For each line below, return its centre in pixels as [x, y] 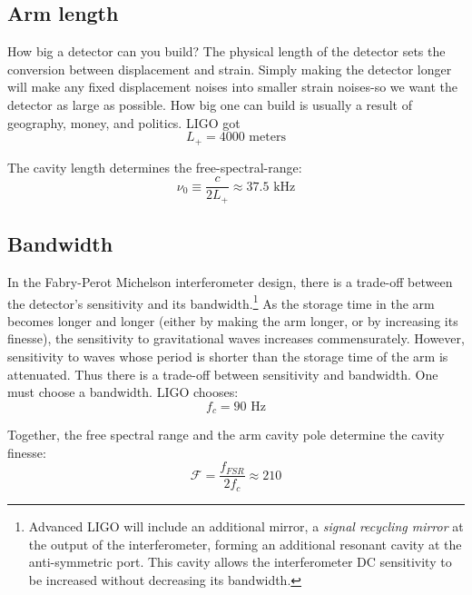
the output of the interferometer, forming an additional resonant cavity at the [245, 544]
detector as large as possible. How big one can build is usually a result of [210, 104]
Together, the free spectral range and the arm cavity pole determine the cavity [226, 435]
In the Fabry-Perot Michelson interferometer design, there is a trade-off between [230, 281]
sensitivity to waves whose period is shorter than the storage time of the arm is [228, 356]
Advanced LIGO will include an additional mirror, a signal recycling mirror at [246, 526]
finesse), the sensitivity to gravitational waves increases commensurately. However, [236, 338]
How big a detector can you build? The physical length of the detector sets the [226, 51]
